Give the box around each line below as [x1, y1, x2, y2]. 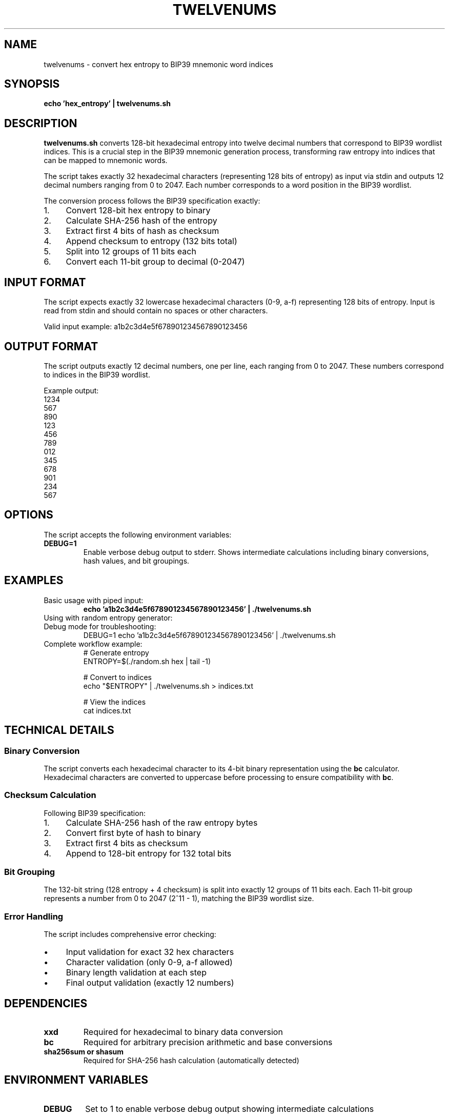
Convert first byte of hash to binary [66, 827, 201, 838]
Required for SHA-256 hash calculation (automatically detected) [83, 1055, 299, 1065]
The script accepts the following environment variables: [44, 530, 232, 539]
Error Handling [4, 911, 64, 922]
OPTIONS [4, 508, 53, 522]
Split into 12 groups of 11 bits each [66, 246, 196, 257]
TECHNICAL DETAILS [4, 724, 114, 737]
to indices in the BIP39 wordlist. [44, 370, 150, 379]
